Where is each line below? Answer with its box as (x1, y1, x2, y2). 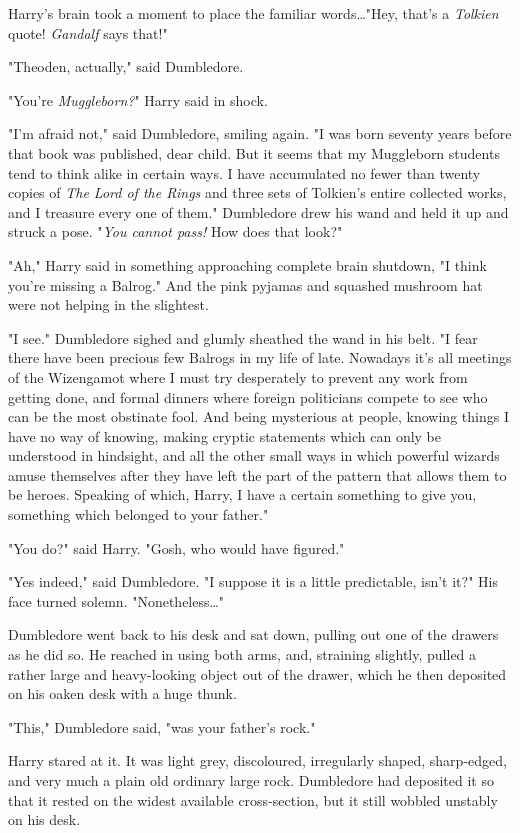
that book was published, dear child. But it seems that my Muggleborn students (8, 142, 500, 163)
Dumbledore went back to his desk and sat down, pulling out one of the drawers (8, 624, 499, 645)
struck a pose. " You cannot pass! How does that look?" (8, 221, 343, 242)
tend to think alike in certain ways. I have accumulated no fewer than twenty (8, 162, 481, 183)
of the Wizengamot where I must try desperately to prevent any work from (8, 366, 468, 387)
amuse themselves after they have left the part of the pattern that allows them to (8, 464, 507, 485)
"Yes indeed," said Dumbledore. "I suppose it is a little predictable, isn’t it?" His (8, 571, 498, 592)
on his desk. (8, 809, 81, 830)
